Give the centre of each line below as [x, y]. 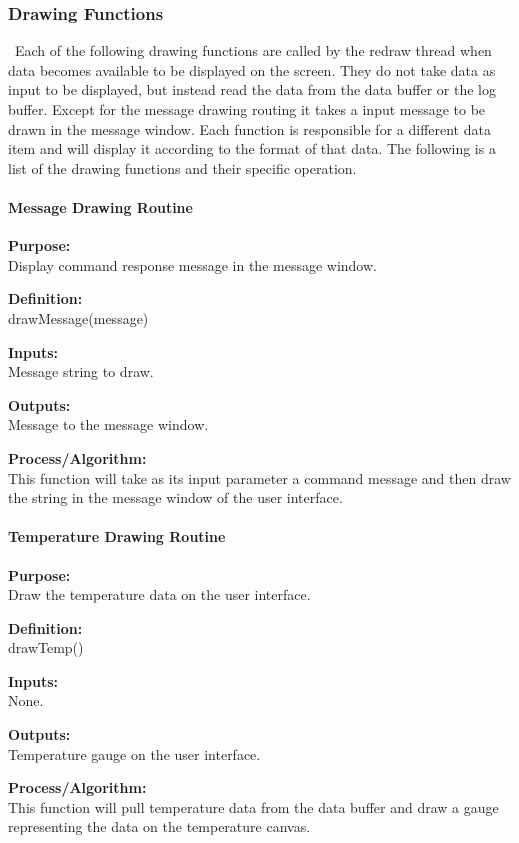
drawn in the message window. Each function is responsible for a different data [249, 128]
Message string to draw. [81, 371]
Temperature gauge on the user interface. [134, 753]
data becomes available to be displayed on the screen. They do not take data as [252, 69]
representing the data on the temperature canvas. [159, 826]
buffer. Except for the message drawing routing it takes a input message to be [247, 109]
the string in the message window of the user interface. [175, 497]
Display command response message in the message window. [192, 264]
